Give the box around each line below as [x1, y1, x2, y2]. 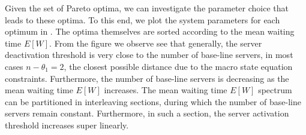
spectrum [258, 84, 292, 96]
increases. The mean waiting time [104, 84, 227, 96]
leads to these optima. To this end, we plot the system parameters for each [5, 13, 280, 26]
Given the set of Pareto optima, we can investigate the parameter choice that [5, 2, 289, 14]
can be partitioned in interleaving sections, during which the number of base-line [5, 95, 301, 108]
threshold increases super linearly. [5, 118, 129, 131]
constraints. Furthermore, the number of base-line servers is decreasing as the [5, 72, 289, 84]
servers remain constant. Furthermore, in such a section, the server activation [5, 107, 289, 119]
